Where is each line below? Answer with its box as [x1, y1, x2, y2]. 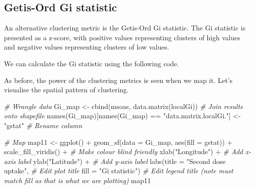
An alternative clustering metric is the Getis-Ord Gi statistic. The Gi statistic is [4, 23, 246, 33]
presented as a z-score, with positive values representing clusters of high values [4, 32, 240, 42]
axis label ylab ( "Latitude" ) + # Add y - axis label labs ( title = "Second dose [4, 156, 226, 166]
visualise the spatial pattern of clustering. [4, 84, 129, 95]
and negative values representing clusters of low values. [4, 42, 170, 52]
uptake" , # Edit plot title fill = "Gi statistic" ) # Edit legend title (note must [4, 165, 233, 176]
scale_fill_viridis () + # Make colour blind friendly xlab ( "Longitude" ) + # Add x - [4, 146, 251, 157]
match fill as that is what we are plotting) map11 [4, 175, 151, 185]
